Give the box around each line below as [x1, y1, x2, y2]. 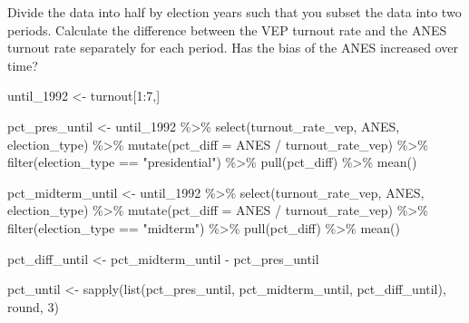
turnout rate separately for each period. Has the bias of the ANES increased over [7, 38, 458, 57]
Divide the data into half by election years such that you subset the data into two [7, 3, 462, 21]
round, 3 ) [7, 297, 59, 316]
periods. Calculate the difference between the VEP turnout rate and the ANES [7, 20, 447, 39]
